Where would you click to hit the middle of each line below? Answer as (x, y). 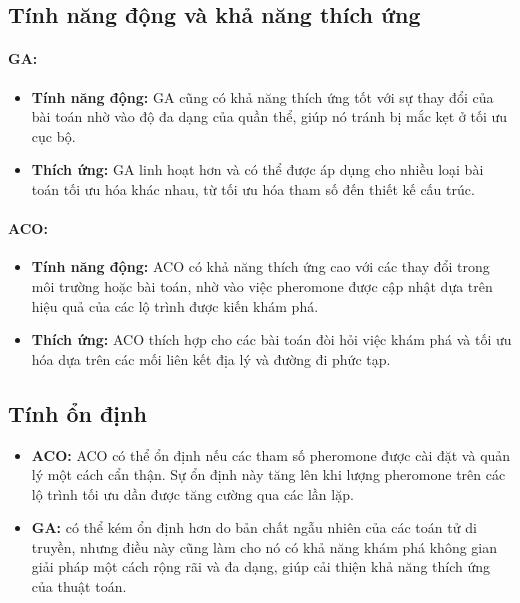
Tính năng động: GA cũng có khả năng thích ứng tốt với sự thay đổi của (262, 96)
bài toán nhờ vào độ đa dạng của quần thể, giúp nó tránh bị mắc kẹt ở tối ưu (269, 116)
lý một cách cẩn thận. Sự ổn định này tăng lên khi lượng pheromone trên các (268, 474)
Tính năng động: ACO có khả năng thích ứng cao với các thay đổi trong (260, 266)
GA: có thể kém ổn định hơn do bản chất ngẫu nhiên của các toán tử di (254, 527)
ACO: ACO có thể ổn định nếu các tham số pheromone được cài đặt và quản (271, 454)
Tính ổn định (77, 412)
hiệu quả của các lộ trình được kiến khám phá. (175, 305)
